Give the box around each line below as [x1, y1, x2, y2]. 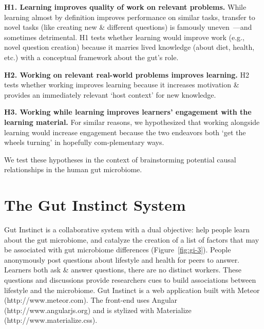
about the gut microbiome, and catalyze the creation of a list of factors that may [4, 234, 259, 245]
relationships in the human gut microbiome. [4, 164, 142, 175]
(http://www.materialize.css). [4, 315, 98, 325]
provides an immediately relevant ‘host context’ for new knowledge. [4, 89, 216, 100]
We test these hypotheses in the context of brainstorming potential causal [4, 154, 236, 164]
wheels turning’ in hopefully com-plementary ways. [4, 137, 164, 148]
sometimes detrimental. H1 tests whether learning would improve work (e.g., [4, 31, 244, 42]
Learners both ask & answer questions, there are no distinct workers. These [4, 264, 241, 275]
